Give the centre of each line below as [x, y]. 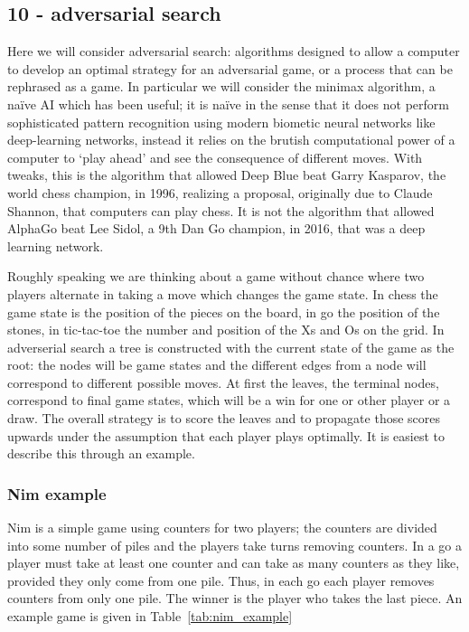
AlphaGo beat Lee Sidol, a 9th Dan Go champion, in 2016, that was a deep [216, 228]
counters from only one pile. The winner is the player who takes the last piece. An [235, 598]
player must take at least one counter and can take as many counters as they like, [234, 563]
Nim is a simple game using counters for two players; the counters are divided [222, 528]
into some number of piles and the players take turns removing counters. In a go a [234, 545]
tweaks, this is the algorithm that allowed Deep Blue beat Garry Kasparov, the [227, 175]
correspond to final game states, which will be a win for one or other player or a [229, 400]
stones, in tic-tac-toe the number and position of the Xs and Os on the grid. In [226, 330]
